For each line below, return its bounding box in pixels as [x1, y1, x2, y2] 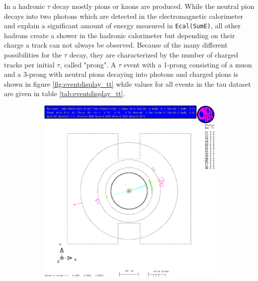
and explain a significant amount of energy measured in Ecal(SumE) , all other [4, 20, 241, 31]
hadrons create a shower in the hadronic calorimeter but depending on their [4, 30, 235, 40]
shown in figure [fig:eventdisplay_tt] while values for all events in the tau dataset [4, 78, 251, 89]
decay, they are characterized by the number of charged [69, 50, 238, 60]
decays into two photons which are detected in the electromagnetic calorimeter [4, 10, 243, 21]
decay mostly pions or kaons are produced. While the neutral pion [52, 1, 255, 11]
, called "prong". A [60, 59, 116, 69]
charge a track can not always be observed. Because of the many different [4, 40, 228, 50]
